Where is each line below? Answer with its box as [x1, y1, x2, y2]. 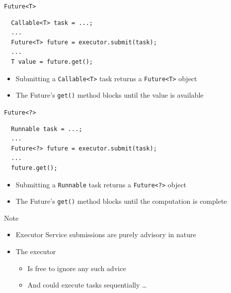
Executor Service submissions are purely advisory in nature [15, 229, 196, 240]
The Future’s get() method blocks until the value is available [15, 90, 204, 100]
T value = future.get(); [11, 58, 93, 66]
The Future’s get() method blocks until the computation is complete [15, 196, 227, 206]
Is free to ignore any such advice [27, 263, 126, 273]
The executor [15, 246, 56, 257]
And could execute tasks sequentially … [27, 280, 147, 290]
